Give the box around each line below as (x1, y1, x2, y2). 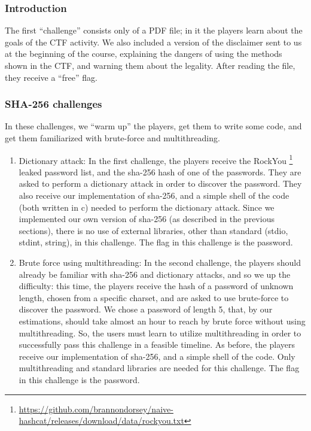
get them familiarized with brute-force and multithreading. (5, 132, 220, 144)
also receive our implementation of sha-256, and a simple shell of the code (19, 189, 289, 202)
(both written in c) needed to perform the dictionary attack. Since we (19, 201, 275, 213)
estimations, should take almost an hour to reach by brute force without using (19, 314, 306, 327)
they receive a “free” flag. (5, 71, 97, 83)
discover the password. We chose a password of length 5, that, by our (19, 303, 273, 315)
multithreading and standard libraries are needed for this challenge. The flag (19, 362, 300, 374)
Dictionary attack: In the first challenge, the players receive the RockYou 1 (19, 152, 293, 166)
